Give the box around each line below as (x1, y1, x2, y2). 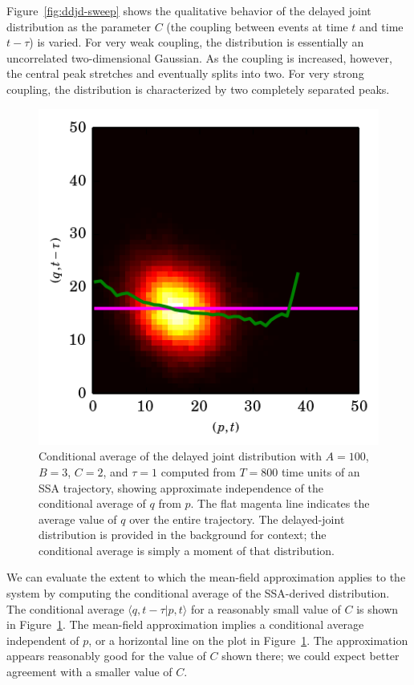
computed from (160, 463, 236, 480)
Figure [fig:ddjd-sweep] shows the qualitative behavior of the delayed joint (6, 2, 371, 18)
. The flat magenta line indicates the (190, 495, 370, 512)
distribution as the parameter (6, 18, 151, 34)
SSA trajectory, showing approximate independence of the (39, 479, 323, 496)
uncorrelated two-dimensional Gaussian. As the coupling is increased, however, (6, 49, 392, 66)
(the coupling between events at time (166, 18, 348, 34)
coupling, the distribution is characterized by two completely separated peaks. (6, 80, 390, 97)
